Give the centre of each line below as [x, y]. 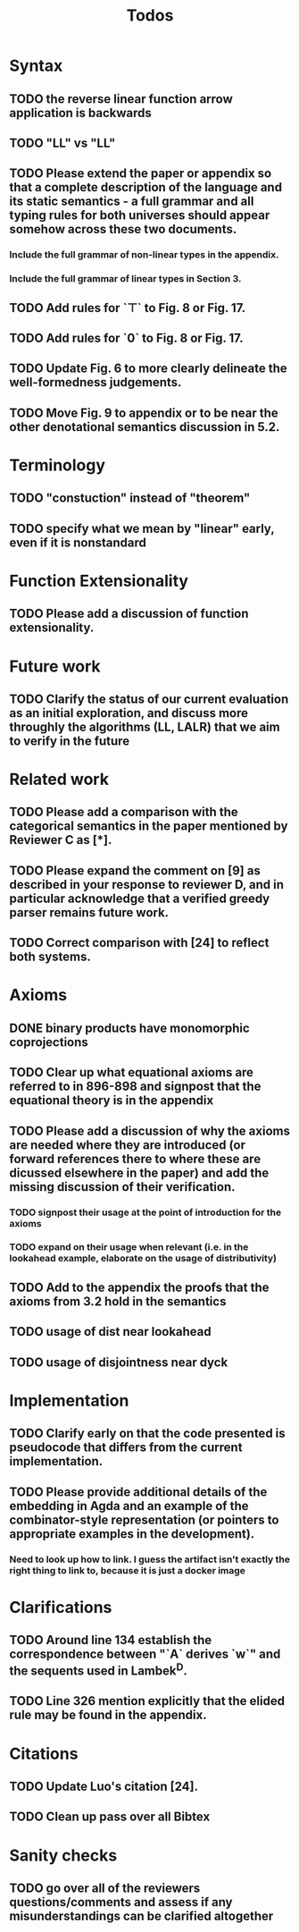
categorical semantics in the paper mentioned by [149, 827]
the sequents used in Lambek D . [98, 1670]
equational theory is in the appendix [112, 1101]
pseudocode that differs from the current [126, 1448]
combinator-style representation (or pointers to [144, 1519]
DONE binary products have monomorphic [129, 1028]
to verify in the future [70, 741]
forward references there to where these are [135, 1159]
